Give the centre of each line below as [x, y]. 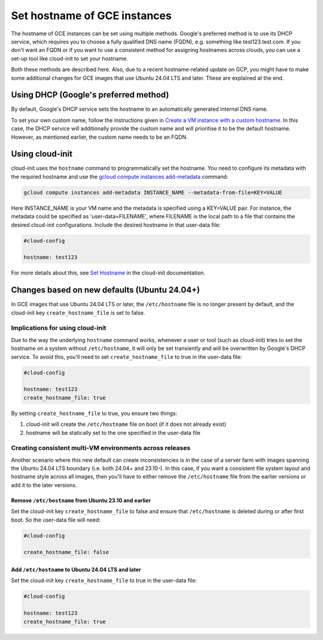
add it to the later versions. [44, 485]
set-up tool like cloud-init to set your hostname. [70, 58]
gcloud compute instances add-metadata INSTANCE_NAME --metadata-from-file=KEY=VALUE [153, 192]
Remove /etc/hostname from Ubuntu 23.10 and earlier [81, 500]
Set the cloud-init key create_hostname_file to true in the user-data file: [104, 581]
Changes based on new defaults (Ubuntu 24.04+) [106, 290]
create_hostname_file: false [66, 552]
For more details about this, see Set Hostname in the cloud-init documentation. [108, 273]
